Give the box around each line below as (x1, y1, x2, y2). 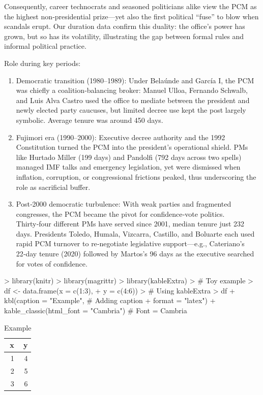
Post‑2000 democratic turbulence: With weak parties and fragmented (16, 199, 231, 209)
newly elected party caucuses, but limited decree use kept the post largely (16, 105, 246, 115)
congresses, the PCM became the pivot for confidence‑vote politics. (16, 208, 225, 219)
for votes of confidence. (16, 258, 87, 269)
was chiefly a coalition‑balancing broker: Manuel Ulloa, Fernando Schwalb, (16, 85, 248, 95)
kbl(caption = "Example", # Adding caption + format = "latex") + (4, 295, 216, 306)
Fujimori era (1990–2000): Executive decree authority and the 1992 (16, 131, 225, 142)
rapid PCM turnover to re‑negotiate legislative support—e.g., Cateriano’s (16, 238, 245, 249)
